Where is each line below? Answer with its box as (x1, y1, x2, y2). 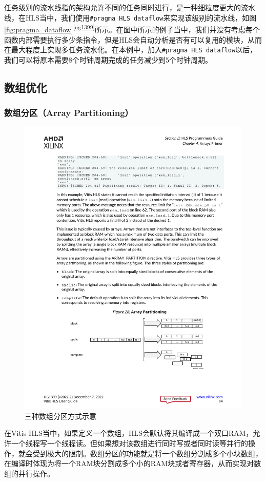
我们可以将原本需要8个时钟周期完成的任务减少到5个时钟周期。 (4, 54, 212, 65)
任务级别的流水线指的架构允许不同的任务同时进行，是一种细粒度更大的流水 (4, 2, 255, 12)
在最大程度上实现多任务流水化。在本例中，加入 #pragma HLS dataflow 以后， (4, 44, 257, 55)
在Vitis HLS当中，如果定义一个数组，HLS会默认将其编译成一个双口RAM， (4, 428, 253, 438)
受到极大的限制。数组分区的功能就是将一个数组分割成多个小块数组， (32, 448, 262, 458)
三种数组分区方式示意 (25, 410, 96, 421)
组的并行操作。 (4, 468, 54, 478)
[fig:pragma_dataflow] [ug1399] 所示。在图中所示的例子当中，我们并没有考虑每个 (4, 23, 260, 34)
